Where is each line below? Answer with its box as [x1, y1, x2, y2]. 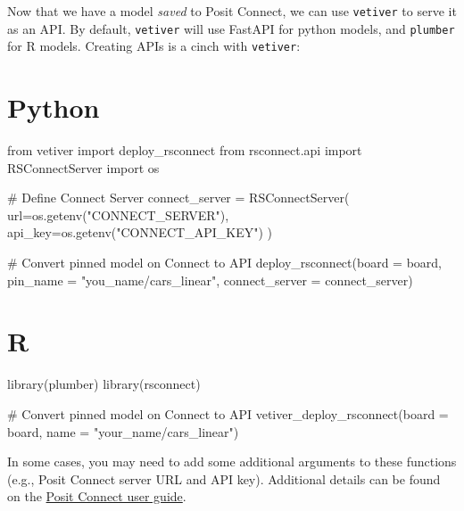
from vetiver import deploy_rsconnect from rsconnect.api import [7, 141, 362, 160]
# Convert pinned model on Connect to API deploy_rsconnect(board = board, [7, 253, 443, 272]
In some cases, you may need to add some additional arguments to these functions [7, 452, 457, 471]
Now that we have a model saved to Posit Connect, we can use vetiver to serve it [7, 2, 457, 20]
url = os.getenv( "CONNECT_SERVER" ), [7, 205, 229, 224]
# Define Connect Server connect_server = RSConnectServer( [7, 188, 350, 207]
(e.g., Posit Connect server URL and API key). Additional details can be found [7, 469, 441, 488]
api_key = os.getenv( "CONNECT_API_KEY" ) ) [7, 223, 273, 242]
